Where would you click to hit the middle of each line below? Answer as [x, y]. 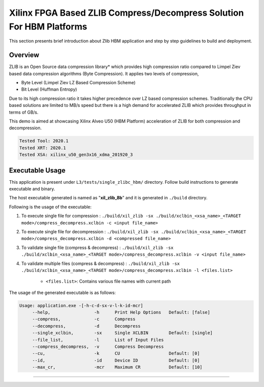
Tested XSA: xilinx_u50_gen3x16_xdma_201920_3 [76, 155]
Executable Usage [37, 170]
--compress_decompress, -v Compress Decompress [98, 347]
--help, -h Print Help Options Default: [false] [121, 313]
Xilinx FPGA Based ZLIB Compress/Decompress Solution [126, 13]
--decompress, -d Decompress [86, 326]
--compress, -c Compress [84, 319]
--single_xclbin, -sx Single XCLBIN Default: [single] [122, 333]
